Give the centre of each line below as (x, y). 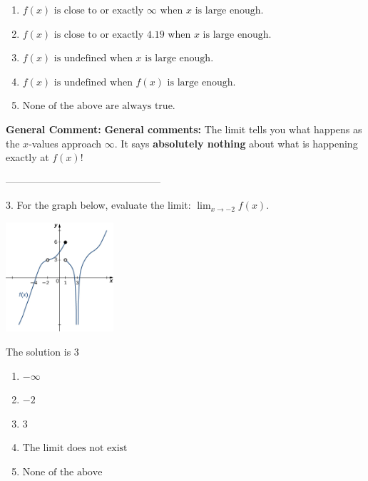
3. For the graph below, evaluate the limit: (98, 205)
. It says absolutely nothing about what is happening (236, 143)
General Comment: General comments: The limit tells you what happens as (184, 129)
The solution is (39, 351)
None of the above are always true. (99, 107)
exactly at (27, 157)
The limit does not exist (75, 449)
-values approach (65, 143)
